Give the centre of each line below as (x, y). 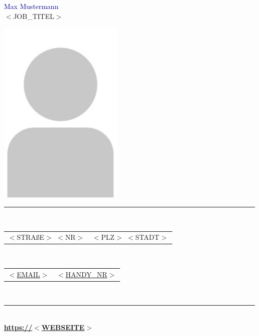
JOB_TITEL (34, 16)
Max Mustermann (31, 6)
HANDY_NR (86, 274)
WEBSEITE (63, 327)
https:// (18, 327)
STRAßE (30, 237)
